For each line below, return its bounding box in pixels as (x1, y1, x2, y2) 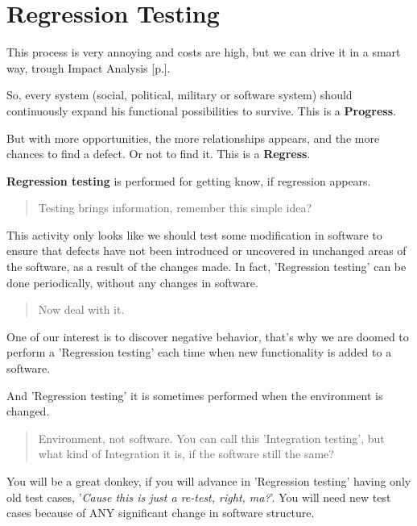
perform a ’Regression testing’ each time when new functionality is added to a (6, 344, 392, 361)
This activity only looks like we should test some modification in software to (6, 226, 382, 243)
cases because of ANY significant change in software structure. (6, 504, 315, 521)
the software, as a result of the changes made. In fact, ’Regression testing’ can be (6, 258, 407, 275)
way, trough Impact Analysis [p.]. (6, 59, 171, 76)
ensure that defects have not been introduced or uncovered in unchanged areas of (6, 242, 407, 259)
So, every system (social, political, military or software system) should (6, 86, 353, 103)
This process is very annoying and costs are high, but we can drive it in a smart (6, 44, 401, 61)
